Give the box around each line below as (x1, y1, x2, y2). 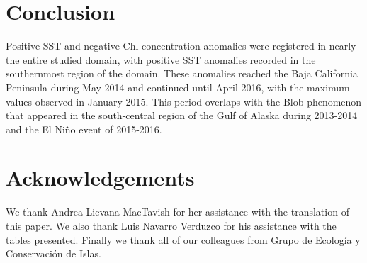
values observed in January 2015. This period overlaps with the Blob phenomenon (6, 94, 362, 108)
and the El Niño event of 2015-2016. (6, 121, 162, 136)
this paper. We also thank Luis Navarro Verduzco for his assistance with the (6, 218, 337, 233)
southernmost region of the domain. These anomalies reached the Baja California (6, 66, 358, 81)
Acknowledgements (6, 163, 195, 192)
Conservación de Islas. (6, 246, 101, 261)
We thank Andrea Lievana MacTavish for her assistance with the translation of (6, 204, 349, 219)
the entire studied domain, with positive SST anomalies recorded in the (6, 52, 316, 67)
